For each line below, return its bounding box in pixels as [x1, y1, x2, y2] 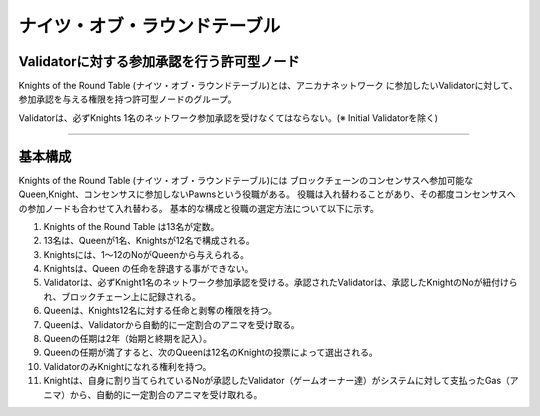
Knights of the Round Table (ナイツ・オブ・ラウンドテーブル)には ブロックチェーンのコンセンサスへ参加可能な [18, 174, 474, 186]
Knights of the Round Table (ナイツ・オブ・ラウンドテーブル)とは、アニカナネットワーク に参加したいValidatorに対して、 [18, 80, 519, 92]
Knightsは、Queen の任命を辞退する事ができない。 [43, 263, 254, 275]
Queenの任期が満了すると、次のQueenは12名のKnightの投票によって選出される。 [43, 346, 379, 359]
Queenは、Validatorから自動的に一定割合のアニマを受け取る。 [43, 318, 300, 330]
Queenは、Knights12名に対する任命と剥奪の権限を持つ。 [43, 305, 278, 317]
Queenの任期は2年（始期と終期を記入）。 [43, 333, 213, 345]
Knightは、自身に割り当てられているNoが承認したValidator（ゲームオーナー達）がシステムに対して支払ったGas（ [43, 375, 510, 387]
